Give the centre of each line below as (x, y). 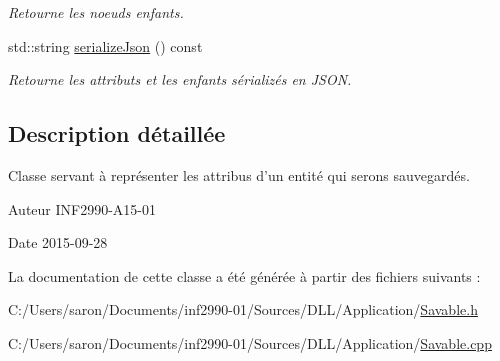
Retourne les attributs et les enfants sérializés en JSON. (180, 79)
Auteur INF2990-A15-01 (82, 208)
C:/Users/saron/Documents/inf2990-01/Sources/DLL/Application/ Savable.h (243, 309)
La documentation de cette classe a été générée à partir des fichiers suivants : (244, 275)
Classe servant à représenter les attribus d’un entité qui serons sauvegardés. (239, 174)
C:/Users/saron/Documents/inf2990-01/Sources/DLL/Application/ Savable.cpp (250, 342)
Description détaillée (117, 133)
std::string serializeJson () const (105, 45)
